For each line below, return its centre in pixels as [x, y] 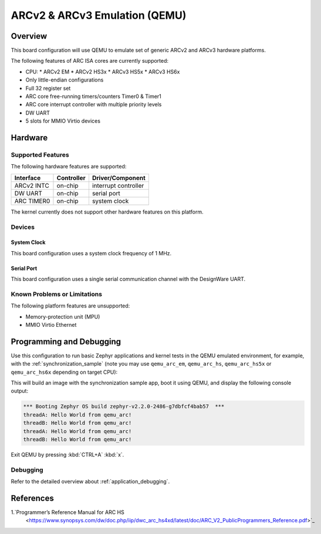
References [32, 498]
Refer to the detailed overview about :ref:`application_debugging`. [90, 482]
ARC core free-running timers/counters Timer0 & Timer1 [93, 96]
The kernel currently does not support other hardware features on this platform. [107, 212]
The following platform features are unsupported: [70, 306]
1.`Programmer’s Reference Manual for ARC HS [67, 512]
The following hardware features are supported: [69, 167]
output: [20, 391]
